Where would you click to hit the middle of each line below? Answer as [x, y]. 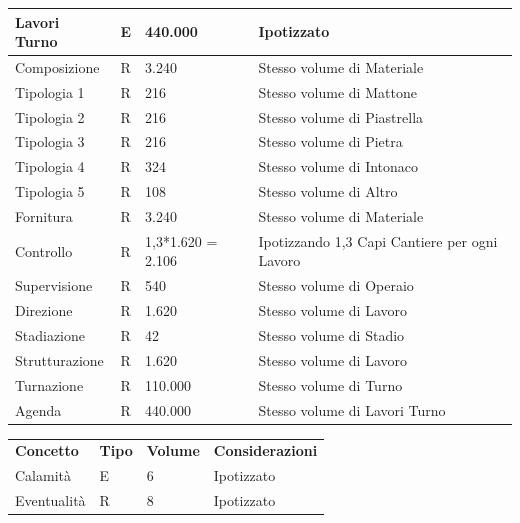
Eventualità [50, 500]
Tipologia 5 [50, 191]
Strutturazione [59, 359]
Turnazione [49, 384]
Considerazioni [265, 450]
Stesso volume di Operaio [336, 285]
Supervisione [54, 285]
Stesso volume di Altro [328, 191]
